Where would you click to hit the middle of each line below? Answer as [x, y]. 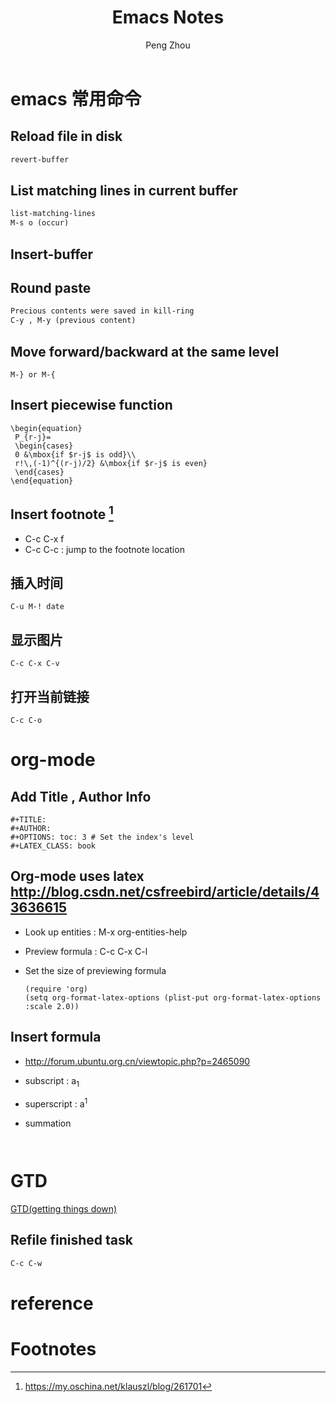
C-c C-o [26, 721]
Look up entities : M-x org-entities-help [106, 932]
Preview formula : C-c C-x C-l [86, 951]
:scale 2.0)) [52, 1006]
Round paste [51, 287]
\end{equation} [42, 481]
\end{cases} [39, 472]
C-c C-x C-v [35, 664]
